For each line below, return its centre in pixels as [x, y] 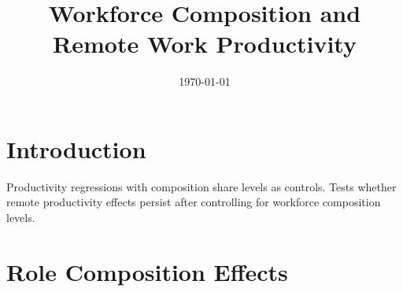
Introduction [76, 148]
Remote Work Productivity [205, 44]
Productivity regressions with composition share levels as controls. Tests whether [201, 186]
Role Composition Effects [147, 271]
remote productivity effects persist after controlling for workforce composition [194, 202]
